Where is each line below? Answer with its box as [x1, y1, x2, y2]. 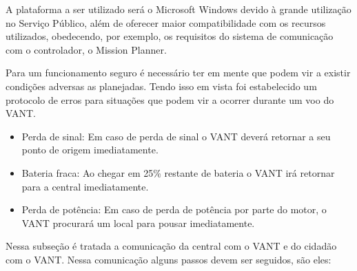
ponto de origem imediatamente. [21, 142, 159, 157]
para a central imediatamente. [21, 179, 149, 193]
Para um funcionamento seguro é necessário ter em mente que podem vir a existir [6, 65, 351, 80]
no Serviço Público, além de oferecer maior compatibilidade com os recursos [6, 15, 326, 30]
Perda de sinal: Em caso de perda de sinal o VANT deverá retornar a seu [21, 129, 331, 143]
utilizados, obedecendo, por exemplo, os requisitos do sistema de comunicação [6, 29, 334, 43]
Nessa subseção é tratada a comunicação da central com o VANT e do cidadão [6, 239, 337, 253]
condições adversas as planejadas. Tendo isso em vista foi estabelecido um [6, 78, 317, 93]
